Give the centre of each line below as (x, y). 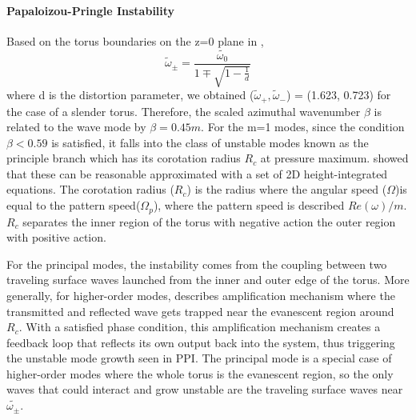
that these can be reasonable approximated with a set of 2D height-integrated (197, 173)
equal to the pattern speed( (74, 205)
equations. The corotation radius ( (90, 189)
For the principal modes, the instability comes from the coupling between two (197, 264)
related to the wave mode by (76, 127)
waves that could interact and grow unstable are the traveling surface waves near (205, 389)
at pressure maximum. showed (334, 158)
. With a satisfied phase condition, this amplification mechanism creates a (200, 327)
